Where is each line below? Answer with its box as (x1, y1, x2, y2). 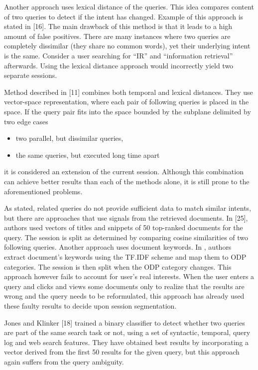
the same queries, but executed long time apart (15, 149, 160, 160)
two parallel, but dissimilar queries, (15, 133, 124, 143)
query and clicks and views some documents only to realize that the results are (4, 281, 245, 291)
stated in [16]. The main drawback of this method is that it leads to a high (4, 21, 233, 31)
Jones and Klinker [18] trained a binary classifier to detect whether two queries (4, 317, 245, 328)
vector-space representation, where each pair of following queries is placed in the (4, 96, 249, 107)
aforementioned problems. (4, 186, 83, 196)
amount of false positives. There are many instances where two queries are (4, 30, 231, 41)
